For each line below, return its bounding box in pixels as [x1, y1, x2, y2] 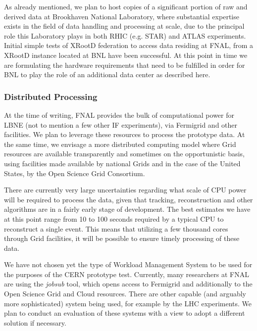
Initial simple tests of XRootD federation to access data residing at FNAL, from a [4, 40, 253, 50]
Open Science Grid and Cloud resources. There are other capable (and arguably [4, 288, 246, 299]
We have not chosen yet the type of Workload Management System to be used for [4, 259, 253, 270]
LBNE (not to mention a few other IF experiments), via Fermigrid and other [4, 119, 238, 130]
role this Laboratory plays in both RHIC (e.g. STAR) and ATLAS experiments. [4, 30, 246, 41]
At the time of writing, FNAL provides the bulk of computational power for [4, 109, 234, 120]
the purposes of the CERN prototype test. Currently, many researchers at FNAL [4, 269, 249, 279]
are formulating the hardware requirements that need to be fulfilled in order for [4, 59, 245, 70]
